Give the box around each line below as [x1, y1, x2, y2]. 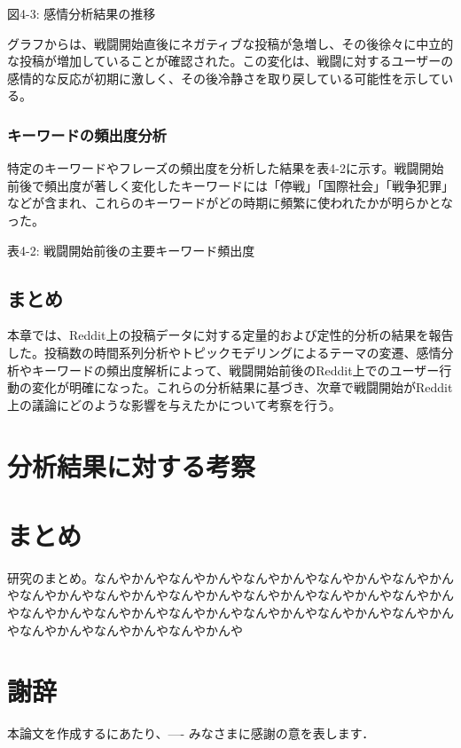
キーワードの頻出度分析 [7, 123, 167, 146]
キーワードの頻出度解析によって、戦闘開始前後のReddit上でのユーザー [31, 360, 440, 379]
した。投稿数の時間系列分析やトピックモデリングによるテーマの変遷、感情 [7, 343, 441, 361]
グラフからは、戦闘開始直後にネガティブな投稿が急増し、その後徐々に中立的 [7, 34, 454, 52]
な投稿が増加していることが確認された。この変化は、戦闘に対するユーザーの [7, 51, 454, 70]
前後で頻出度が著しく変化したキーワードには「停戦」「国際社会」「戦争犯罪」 [7, 176, 454, 194]
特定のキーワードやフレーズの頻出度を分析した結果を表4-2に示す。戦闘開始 [7, 159, 444, 177]
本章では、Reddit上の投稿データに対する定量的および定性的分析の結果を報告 [7, 326, 454, 344]
